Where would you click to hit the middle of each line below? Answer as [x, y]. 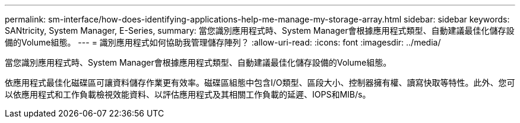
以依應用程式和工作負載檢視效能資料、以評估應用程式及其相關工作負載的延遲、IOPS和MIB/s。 [188, 94]
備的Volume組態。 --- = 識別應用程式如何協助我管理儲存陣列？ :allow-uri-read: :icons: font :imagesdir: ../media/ [223, 42]
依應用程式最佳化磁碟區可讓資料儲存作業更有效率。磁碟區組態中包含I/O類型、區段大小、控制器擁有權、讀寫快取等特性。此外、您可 [260, 82]
